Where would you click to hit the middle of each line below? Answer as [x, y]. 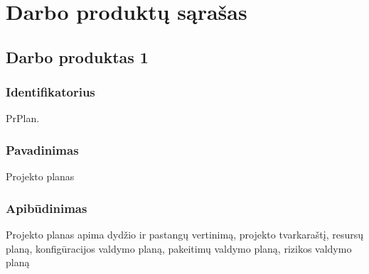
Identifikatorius [50, 92]
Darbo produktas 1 [77, 56]
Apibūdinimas [47, 208]
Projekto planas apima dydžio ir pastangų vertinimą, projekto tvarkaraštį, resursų [185, 234]
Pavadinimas [42, 149]
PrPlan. [23, 118]
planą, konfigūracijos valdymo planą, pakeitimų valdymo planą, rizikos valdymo [179, 248]
